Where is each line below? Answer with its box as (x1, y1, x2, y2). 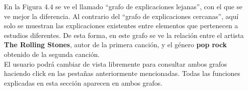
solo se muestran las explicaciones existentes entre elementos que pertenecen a (4, 20, 238, 31)
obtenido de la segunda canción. (4, 49, 100, 59)
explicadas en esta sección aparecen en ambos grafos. (4, 77, 163, 88)
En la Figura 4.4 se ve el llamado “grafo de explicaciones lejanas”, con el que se (4, 1, 243, 11)
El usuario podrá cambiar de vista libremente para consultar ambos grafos (4, 58, 227, 69)
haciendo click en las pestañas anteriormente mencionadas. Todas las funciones (4, 68, 241, 78)
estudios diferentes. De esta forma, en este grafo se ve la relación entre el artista (4, 30, 244, 40)
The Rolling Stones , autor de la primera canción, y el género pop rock (4, 39, 227, 50)
